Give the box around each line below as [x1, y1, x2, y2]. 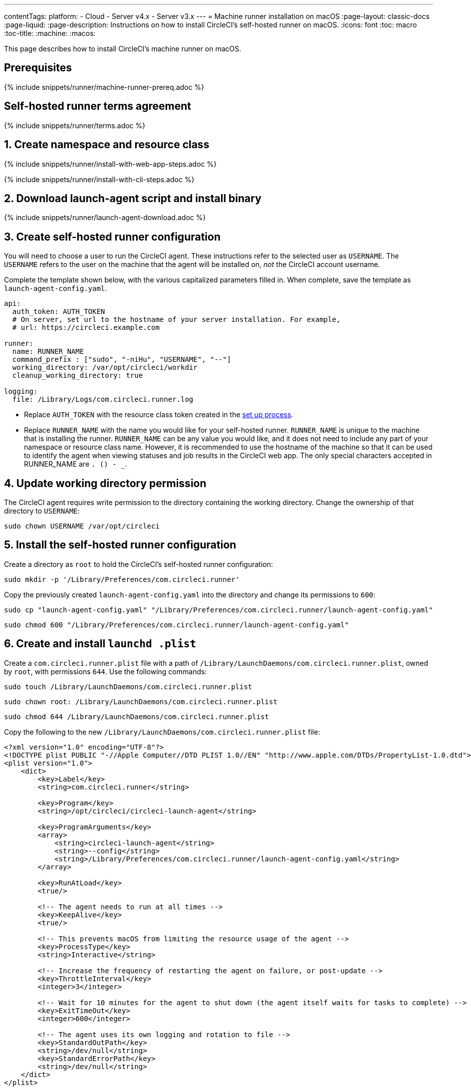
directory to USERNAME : [4, 507, 80, 516]
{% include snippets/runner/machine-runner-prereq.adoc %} [4, 82, 205, 91]
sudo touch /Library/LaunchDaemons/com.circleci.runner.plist [4, 682, 252, 691]
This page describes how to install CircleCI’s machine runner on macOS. [4, 44, 241, 53]
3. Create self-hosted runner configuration [4, 230, 221, 243]
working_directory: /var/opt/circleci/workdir [12, 363, 198, 372]
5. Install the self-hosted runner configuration [4, 539, 236, 551]
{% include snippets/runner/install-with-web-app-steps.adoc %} [4, 159, 217, 168]
